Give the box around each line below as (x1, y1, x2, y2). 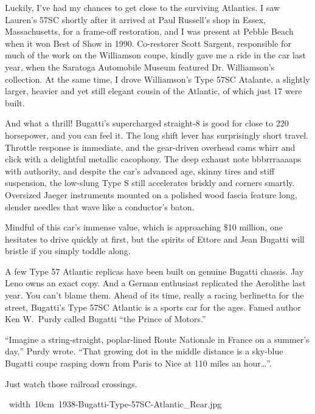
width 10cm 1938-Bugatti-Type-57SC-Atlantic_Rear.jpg (9, 398, 222, 410)
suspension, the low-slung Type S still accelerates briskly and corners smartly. (5, 176, 295, 189)
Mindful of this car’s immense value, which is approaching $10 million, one (5, 221, 283, 233)
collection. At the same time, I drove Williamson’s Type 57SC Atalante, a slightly (5, 72, 310, 85)
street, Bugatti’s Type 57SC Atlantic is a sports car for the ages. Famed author (5, 300, 301, 313)
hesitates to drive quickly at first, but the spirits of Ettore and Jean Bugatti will (5, 232, 305, 245)
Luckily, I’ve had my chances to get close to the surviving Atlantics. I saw (5, 1, 280, 13)
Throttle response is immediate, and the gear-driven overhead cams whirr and (5, 140, 296, 153)
